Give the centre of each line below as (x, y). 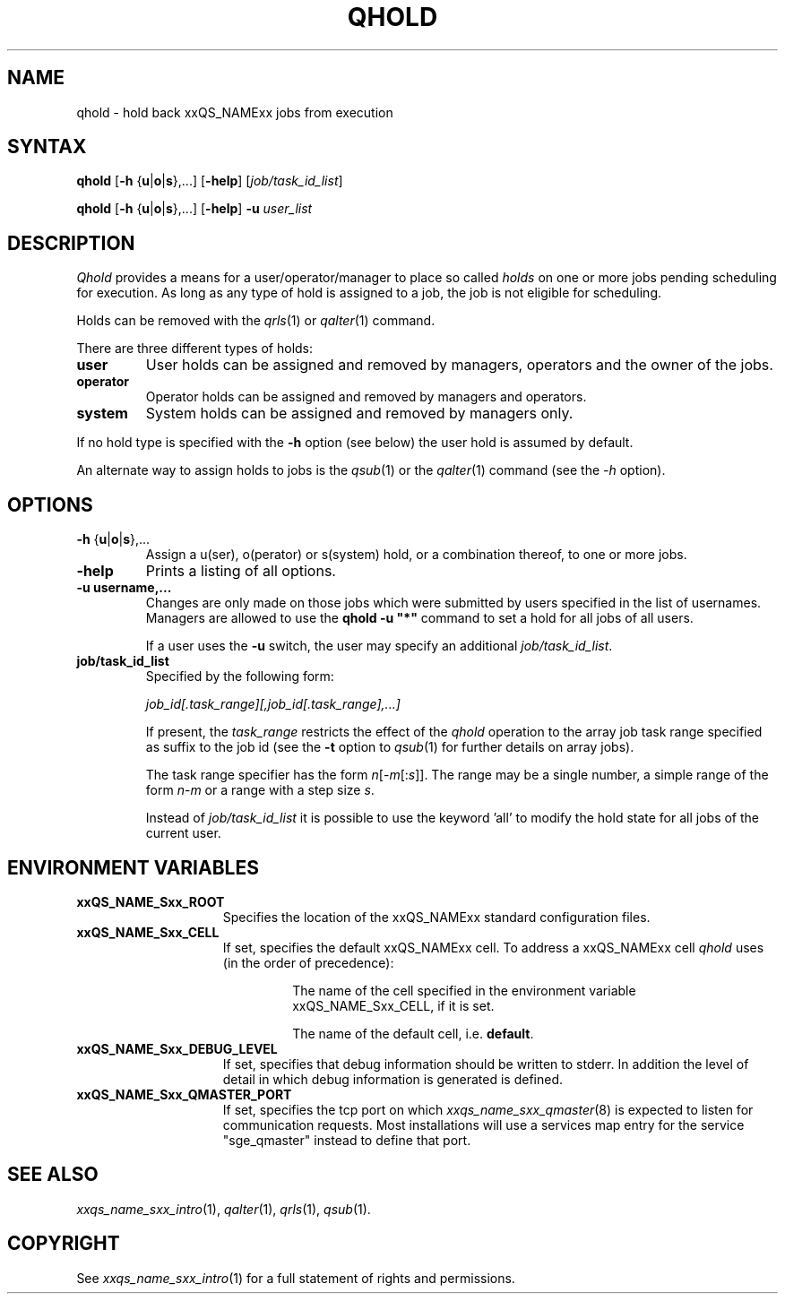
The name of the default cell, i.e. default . (413, 1033)
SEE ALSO (53, 1175)
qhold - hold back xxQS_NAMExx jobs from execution (235, 112)
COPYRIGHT (64, 1244)
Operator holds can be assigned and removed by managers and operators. (366, 397)
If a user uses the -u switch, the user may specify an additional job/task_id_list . (379, 646)
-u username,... (124, 588)
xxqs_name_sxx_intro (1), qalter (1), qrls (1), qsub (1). (224, 1209)
